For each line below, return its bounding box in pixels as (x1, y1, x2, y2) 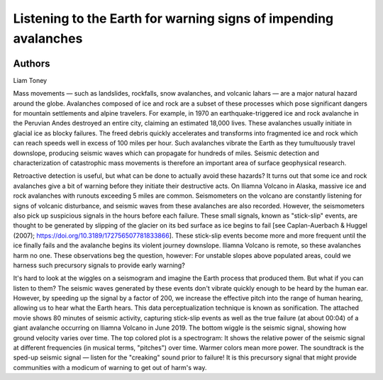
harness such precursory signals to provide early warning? (13, 261, 186, 269)
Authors (13, 57, 50, 69)
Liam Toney (13, 76, 48, 84)
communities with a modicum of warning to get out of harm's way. (13, 363, 207, 371)
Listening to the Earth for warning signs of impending (13, 11, 334, 26)
